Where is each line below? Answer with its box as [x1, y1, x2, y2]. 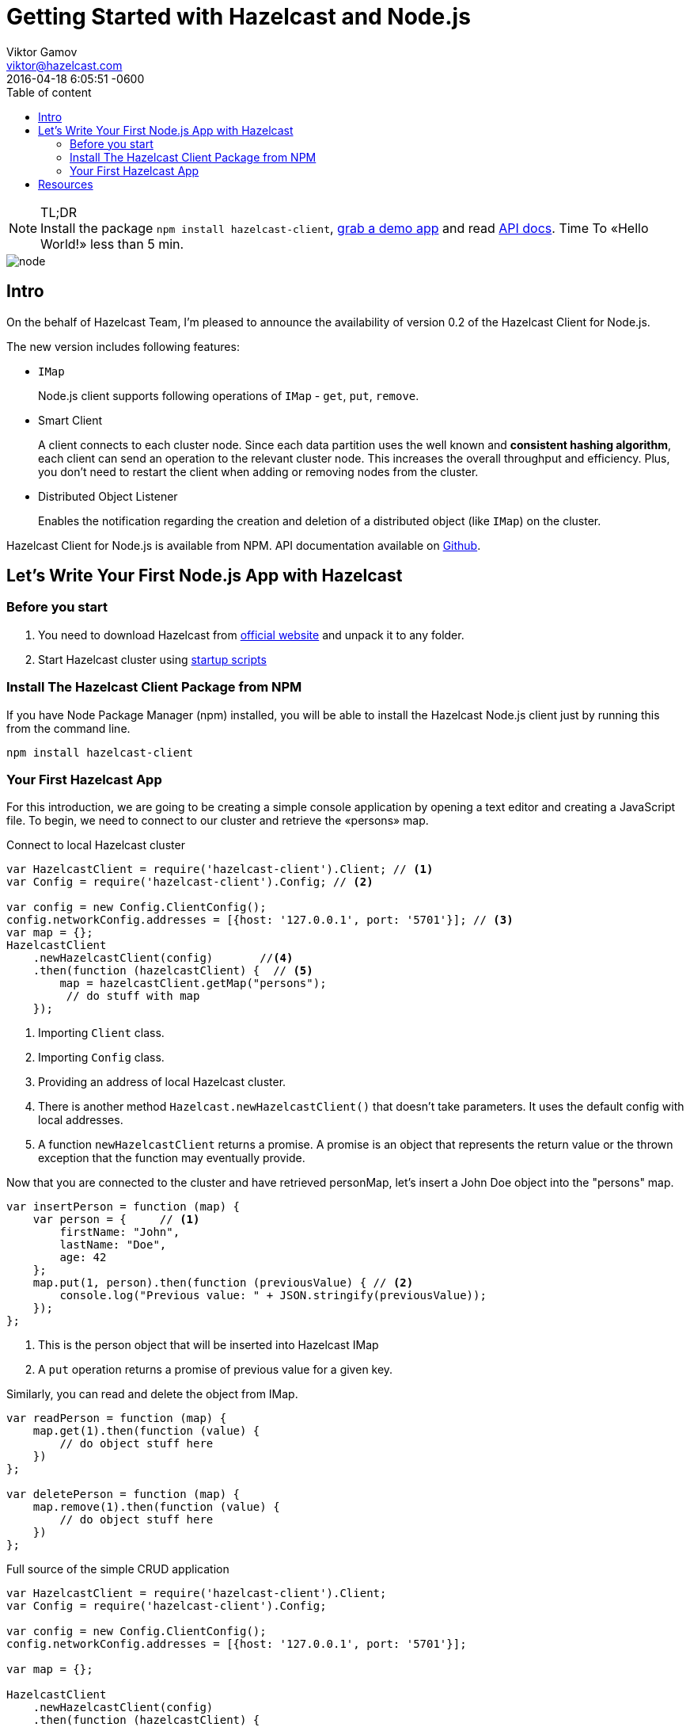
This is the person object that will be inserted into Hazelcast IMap [38, 1338, 379, 1352]
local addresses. [38, 1113, 123, 1127]
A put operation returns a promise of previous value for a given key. [38, 1363, 393, 1377]
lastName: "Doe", [59, 1238, 167, 1252]
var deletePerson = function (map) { [6, 1488, 241, 1501]
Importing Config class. [38, 1050, 165, 1065]
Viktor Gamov [6, 44, 78, 59]
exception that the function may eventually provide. [38, 1151, 305, 1165]
